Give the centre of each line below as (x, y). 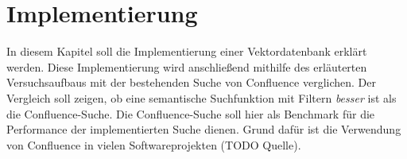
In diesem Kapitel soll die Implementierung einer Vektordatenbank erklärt (187, 51)
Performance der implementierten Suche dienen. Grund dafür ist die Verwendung (204, 129)
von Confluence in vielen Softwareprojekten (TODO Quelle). (154, 144)
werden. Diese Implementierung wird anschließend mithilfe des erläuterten (187, 66)
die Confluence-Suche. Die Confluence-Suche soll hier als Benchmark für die (191, 113)
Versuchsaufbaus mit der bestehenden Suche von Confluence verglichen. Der (191, 82)
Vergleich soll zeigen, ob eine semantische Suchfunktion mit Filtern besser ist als (202, 97)
